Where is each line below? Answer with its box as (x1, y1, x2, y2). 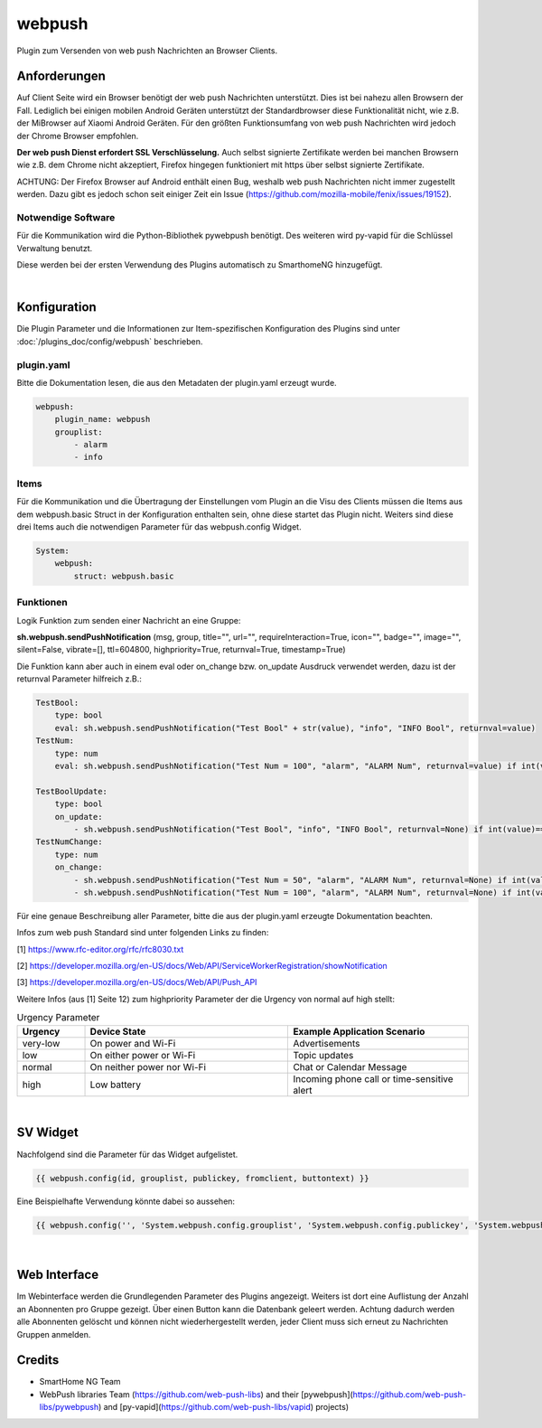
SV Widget (16, 1125, 79, 1141)
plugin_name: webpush (54, 414, 151, 425)
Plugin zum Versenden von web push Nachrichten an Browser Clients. (16, 45, 278, 56)
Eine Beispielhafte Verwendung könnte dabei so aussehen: (16, 1196, 235, 1207)
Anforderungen (16, 69, 106, 84)
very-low (22, 1037, 61, 1049)
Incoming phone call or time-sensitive (293, 1072, 453, 1085)
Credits (16, 1352, 60, 1368)
